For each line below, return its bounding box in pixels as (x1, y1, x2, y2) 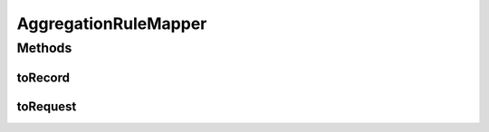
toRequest (16, 99, 77, 114)
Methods (16, 40, 72, 56)
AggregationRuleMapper (16, 14, 207, 33)
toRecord (16, 70, 70, 85)
